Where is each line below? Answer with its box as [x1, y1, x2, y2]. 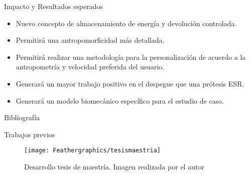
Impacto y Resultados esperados [4, 1, 103, 11]
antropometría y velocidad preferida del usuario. [16, 61, 165, 72]
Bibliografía [4, 112, 40, 123]
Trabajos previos [4, 129, 55, 139]
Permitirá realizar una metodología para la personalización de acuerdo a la [16, 51, 246, 62]
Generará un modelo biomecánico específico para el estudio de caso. [16, 95, 224, 106]
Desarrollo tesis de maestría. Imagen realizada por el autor [24, 161, 204, 171]
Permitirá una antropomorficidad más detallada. [16, 35, 165, 45]
